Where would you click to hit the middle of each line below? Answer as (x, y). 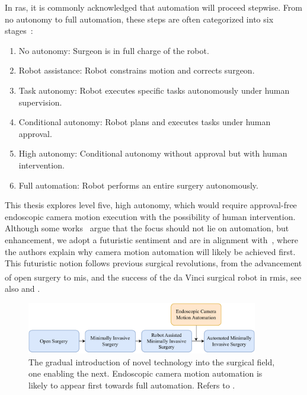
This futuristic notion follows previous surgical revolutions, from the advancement (153, 263)
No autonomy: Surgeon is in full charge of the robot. (114, 50)
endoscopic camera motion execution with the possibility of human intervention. (150, 216)
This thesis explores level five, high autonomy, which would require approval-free (151, 205)
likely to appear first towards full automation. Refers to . (132, 385)
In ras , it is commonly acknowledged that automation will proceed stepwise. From (153, 7)
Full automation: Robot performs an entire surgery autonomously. (138, 185)
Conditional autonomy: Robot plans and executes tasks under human (145, 122)
